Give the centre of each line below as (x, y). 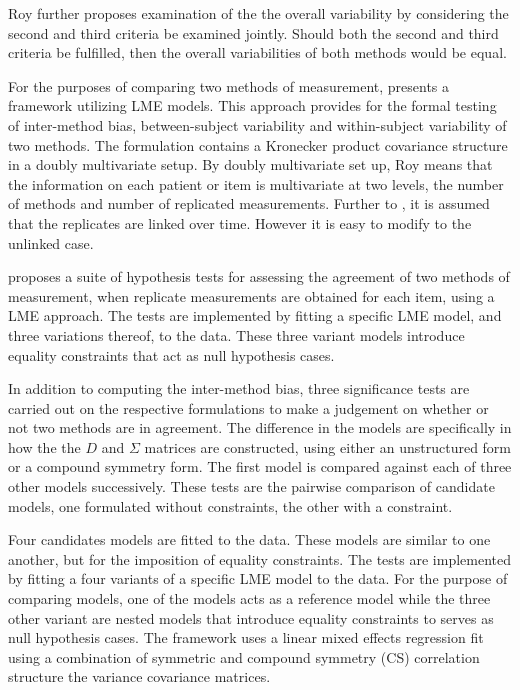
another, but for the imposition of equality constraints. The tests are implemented (259, 558)
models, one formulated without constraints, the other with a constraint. (230, 505)
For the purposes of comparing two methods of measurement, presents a (229, 85)
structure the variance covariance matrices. (139, 676)
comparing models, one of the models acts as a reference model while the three (249, 598)
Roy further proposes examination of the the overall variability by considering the (258, 13)
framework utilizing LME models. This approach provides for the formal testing (252, 105)
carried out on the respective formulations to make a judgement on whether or (248, 407)
